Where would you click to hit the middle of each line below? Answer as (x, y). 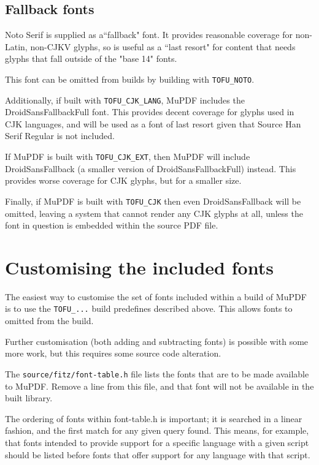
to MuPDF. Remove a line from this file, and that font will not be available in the (159, 386)
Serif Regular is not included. (60, 136)
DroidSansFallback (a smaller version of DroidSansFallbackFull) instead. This (151, 168)
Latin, (16, 46)
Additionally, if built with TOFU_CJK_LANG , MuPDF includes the (125, 100)
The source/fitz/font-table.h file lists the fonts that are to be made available (157, 373)
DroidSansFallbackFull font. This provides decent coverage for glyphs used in (150, 112)
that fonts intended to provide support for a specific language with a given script (157, 442)
